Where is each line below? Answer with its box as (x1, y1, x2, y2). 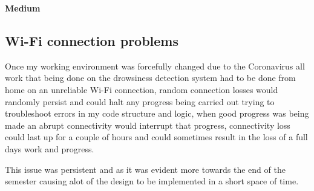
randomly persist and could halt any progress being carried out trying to (5, 95, 275, 108)
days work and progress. (5, 142, 94, 155)
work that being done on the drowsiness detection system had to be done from (5, 71, 296, 84)
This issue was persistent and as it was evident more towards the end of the (5, 163, 286, 175)
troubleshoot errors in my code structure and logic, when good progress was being (5, 107, 309, 120)
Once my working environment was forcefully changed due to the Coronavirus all (5, 59, 305, 72)
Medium (5, 2, 41, 14)
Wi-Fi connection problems (5, 31, 179, 50)
